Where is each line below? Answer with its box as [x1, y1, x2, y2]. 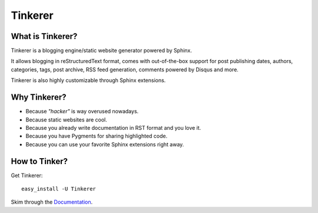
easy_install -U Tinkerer [21, 186, 97, 192]
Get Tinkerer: [11, 172, 43, 179]
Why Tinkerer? [11, 92, 67, 103]
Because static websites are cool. [25, 116, 107, 123]
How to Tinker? [11, 156, 68, 166]
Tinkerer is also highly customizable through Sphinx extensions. [11, 77, 166, 84]
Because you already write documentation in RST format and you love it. [25, 124, 201, 131]
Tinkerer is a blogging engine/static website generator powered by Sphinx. [11, 47, 193, 54]
